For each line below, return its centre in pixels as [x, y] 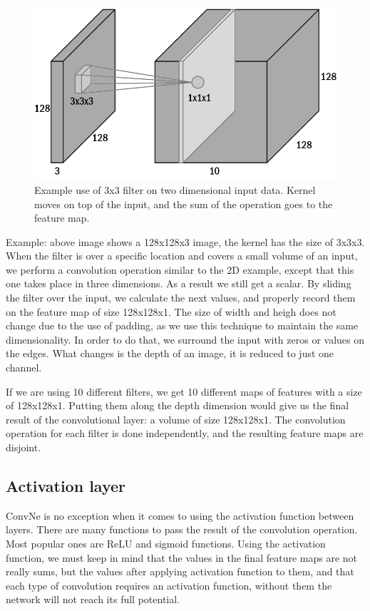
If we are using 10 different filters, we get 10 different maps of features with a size [184, 391]
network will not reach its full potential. [93, 599]
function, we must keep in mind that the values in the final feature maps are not [182, 557]
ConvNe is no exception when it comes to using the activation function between [180, 515]
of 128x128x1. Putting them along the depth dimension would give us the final [178, 405]
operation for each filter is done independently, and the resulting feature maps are [185, 433]
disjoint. [24, 447]
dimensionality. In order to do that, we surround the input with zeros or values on [185, 339]
